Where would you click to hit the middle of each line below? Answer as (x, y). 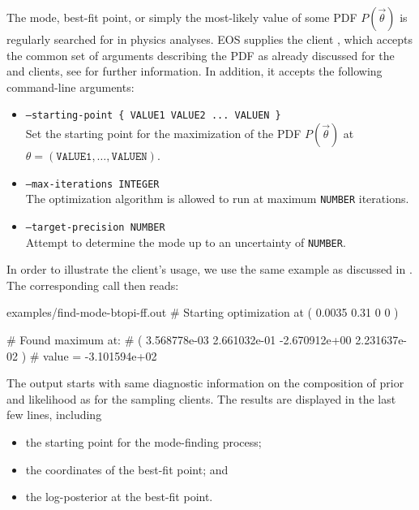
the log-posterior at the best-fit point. (119, 497)
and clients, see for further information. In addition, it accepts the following (195, 71)
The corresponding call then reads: (93, 285)
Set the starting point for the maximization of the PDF (163, 134)
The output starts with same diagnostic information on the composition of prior (205, 383)
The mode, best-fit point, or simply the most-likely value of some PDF (182, 17)
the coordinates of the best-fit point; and (127, 469)
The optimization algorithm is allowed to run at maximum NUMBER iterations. (217, 199)
